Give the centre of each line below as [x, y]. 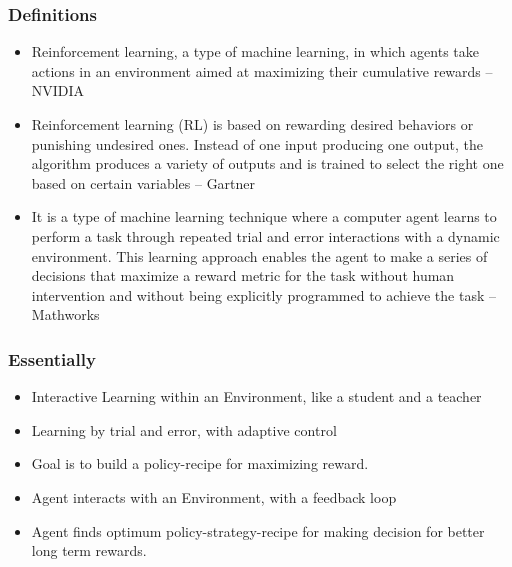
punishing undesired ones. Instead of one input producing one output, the [257, 143]
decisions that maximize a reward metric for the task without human [243, 275]
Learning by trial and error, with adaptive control [184, 429]
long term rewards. [89, 550]
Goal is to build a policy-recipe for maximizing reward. [200, 463]
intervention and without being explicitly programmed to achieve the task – [263, 294]
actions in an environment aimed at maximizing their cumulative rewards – [262, 70]
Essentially [52, 358]
